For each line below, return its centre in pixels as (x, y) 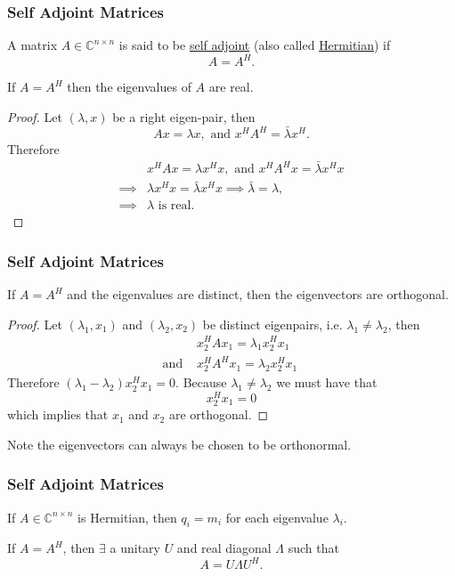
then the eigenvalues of (129, 87)
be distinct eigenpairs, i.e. (272, 324)
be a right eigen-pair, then (184, 116)
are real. (231, 87)
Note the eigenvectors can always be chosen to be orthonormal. (179, 444)
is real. (176, 206)
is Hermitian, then (127, 517)
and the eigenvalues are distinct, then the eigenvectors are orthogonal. (258, 294)
